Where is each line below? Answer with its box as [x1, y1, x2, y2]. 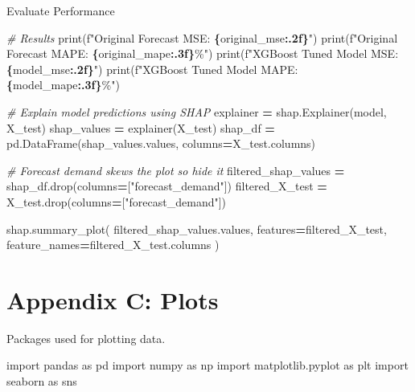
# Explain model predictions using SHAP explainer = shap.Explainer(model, [6, 103, 387, 120]
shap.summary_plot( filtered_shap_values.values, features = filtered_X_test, [6, 220, 387, 237]
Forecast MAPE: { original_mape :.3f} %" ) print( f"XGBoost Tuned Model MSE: [6, 45, 399, 62]
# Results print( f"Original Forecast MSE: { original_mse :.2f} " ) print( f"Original [6, 29, 398, 46]
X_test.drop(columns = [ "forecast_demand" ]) [6, 193, 227, 210]
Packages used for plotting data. [6, 329, 166, 346]
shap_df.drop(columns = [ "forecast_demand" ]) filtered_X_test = [6, 178, 327, 194]
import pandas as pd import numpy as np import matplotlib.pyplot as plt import [6, 357, 409, 374]
